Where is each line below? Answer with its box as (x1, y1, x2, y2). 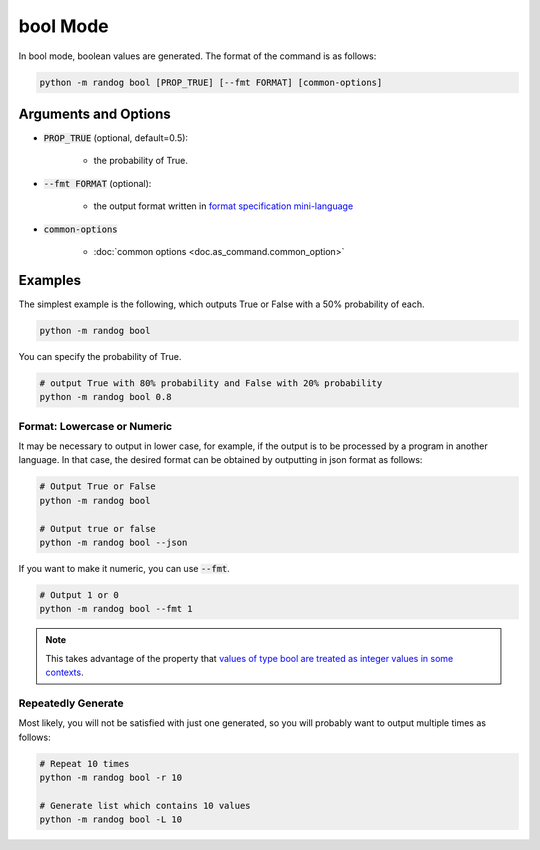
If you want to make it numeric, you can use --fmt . (18, 562, 230, 574)
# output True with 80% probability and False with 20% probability (39, 377, 383, 389)
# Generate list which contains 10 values (39, 800, 251, 811)
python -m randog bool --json (39, 536, 188, 548)
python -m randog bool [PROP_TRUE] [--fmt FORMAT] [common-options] (39, 76, 383, 88)
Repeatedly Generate (18, 696, 124, 710)
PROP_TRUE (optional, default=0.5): (43, 132, 189, 144)
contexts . (45, 666, 84, 679)
